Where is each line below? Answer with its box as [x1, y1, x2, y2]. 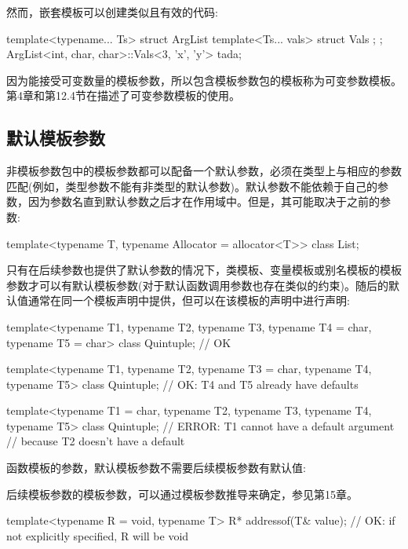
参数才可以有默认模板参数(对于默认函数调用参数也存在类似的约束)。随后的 [6, 276, 388, 293]
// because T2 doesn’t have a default [6, 433, 185, 449]
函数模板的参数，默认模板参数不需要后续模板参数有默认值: [6, 459, 306, 476]
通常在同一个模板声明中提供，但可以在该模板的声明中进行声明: [27, 292, 350, 309]
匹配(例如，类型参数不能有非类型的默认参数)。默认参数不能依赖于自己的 [6, 178, 377, 194]
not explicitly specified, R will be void [6, 527, 189, 544]
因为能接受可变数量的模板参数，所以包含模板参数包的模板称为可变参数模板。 [6, 71, 402, 88]
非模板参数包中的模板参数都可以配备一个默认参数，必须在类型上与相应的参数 [6, 163, 402, 179]
